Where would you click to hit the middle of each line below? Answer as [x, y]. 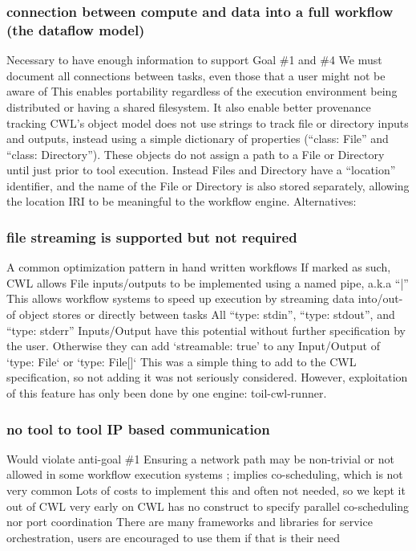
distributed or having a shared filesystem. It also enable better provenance [189, 106]
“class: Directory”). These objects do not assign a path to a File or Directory [196, 154]
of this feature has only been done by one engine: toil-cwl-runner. [167, 393]
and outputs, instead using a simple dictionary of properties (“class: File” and [198, 139]
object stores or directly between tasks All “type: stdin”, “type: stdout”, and [207, 314]
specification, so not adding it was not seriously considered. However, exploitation [207, 377]
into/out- [380, 298]
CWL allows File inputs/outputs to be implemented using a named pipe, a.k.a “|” [208, 282]
